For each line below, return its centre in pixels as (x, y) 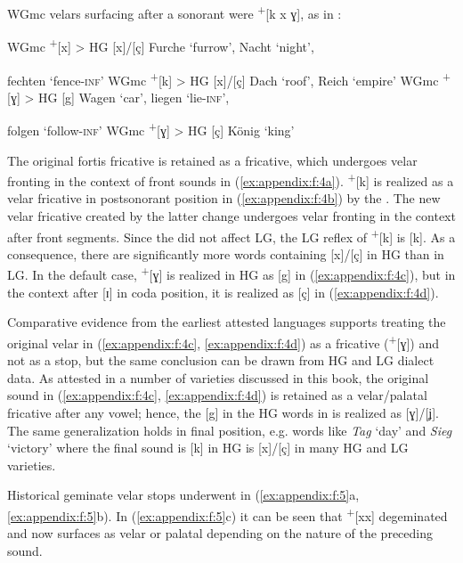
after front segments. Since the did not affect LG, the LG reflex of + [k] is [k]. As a (231, 235)
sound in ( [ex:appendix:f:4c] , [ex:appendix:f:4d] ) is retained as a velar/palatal (217, 395)
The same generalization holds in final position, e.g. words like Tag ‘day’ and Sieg (230, 430)
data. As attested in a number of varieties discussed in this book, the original (218, 377)
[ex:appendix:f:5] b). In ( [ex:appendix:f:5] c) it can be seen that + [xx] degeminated (227, 514)
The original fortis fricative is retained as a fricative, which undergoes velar (212, 160)
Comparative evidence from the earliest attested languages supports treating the (227, 322)
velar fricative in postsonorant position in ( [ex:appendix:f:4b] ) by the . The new (224, 198)
